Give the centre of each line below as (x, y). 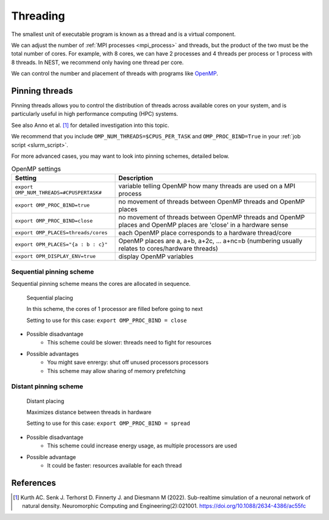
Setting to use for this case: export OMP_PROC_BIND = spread (108, 423)
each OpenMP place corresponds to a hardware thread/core (205, 233)
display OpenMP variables (156, 256)
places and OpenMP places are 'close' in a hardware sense (203, 224)
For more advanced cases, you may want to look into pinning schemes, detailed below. (120, 156)
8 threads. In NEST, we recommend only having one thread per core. (97, 62)
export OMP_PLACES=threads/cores (61, 233)
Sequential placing (50, 297)
